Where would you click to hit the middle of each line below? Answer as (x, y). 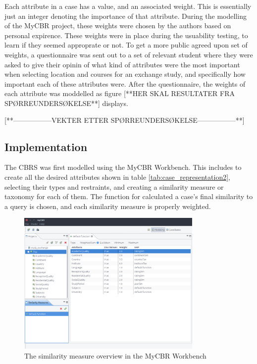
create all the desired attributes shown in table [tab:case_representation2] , (117, 177)
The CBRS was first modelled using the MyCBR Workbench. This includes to (123, 167)
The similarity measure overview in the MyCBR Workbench (115, 355)
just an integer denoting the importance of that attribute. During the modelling (126, 16)
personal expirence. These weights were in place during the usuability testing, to (126, 35)
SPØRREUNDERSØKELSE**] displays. (66, 103)
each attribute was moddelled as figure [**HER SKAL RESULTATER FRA (120, 93)
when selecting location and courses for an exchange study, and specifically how (125, 74)
